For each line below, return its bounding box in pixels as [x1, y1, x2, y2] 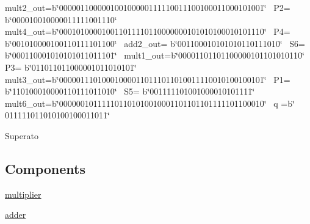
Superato [5, 129, 38, 142]
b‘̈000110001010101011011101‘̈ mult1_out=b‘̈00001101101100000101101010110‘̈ [5, 49, 305, 62]
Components [5, 159, 85, 178]
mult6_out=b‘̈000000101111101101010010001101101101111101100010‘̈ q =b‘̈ [5, 96, 295, 109]
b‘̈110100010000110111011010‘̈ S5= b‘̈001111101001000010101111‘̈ [5, 85, 255, 98]
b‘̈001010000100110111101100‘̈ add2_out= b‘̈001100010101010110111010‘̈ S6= [5, 37, 305, 49]
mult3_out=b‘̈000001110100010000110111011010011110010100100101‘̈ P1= [5, 73, 290, 85]
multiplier [5, 187, 41, 200]
